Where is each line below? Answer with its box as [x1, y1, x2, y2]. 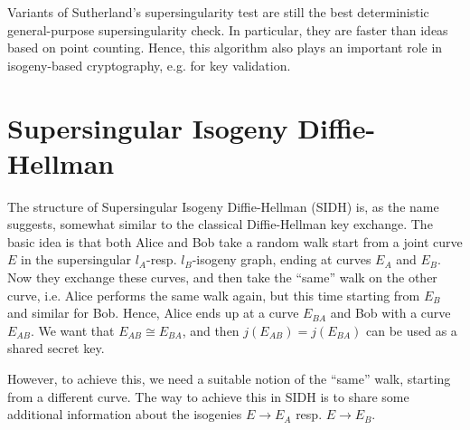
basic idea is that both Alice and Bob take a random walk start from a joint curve [7, 232, 463, 251]
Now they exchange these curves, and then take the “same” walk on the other [7, 268, 437, 287]
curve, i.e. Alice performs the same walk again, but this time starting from [7, 285, 420, 304]
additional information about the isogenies [7, 405, 242, 424]
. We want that [30, 320, 115, 339]
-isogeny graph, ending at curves [192, 250, 371, 269]
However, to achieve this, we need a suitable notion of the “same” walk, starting [7, 369, 451, 388]
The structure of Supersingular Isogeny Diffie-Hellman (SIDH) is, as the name [7, 196, 439, 215]
